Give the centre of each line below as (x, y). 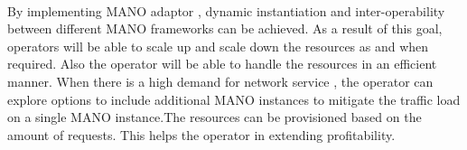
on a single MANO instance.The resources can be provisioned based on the (215, 117)
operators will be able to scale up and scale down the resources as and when (218, 46)
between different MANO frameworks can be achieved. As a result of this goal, (225, 28)
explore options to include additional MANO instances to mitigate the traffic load (234, 99)
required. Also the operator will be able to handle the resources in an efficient (222, 64)
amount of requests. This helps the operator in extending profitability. (201, 134)
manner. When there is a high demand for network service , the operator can (220, 81)
